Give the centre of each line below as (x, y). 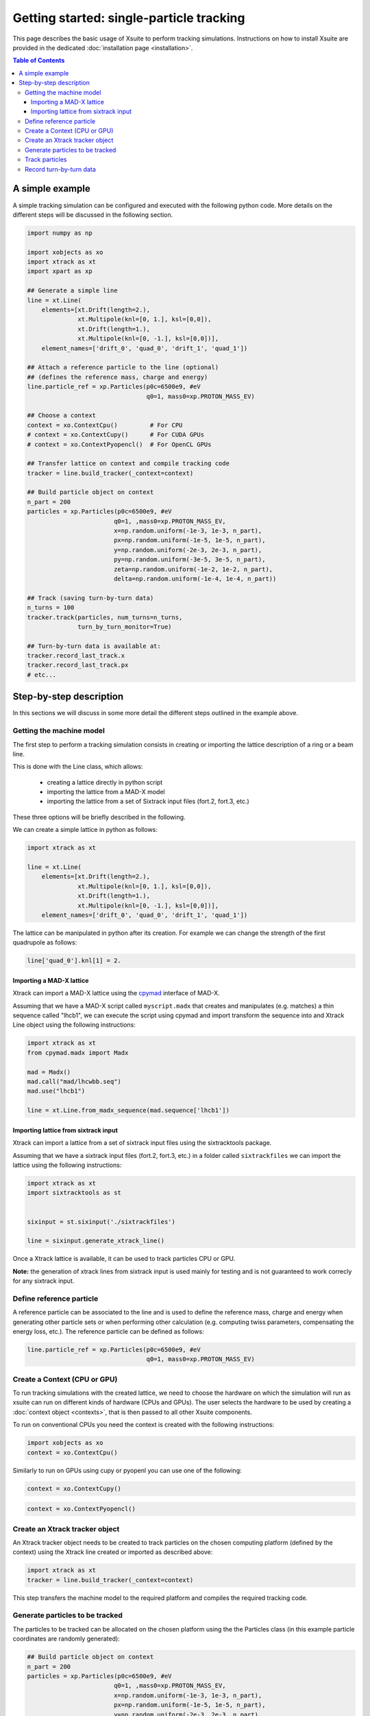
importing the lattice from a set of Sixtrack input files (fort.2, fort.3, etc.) (148, 801)
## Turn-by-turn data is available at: (94, 646)
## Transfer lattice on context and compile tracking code (128, 464)
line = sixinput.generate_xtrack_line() (96, 1241)
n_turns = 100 (51, 608)
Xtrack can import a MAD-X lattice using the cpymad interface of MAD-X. (116, 993)
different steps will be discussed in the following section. (93, 214)
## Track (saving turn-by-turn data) (90, 598)
